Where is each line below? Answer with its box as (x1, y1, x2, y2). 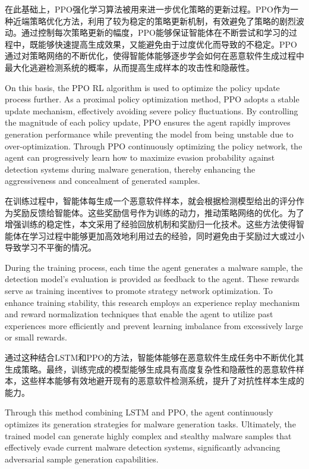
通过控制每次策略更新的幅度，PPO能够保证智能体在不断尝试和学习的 (21, 26, 289, 39)
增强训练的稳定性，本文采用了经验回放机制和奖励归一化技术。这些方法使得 (5, 218, 296, 230)
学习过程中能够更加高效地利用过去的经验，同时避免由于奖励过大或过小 (29, 229, 304, 242)
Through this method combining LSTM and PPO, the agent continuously (5, 406, 273, 418)
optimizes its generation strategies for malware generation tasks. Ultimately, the (5, 418, 296, 430)
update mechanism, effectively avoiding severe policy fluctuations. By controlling (5, 104, 298, 117)
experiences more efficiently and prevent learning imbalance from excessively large (5, 319, 303, 332)
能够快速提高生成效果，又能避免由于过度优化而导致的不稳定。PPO (37, 37, 297, 50)
